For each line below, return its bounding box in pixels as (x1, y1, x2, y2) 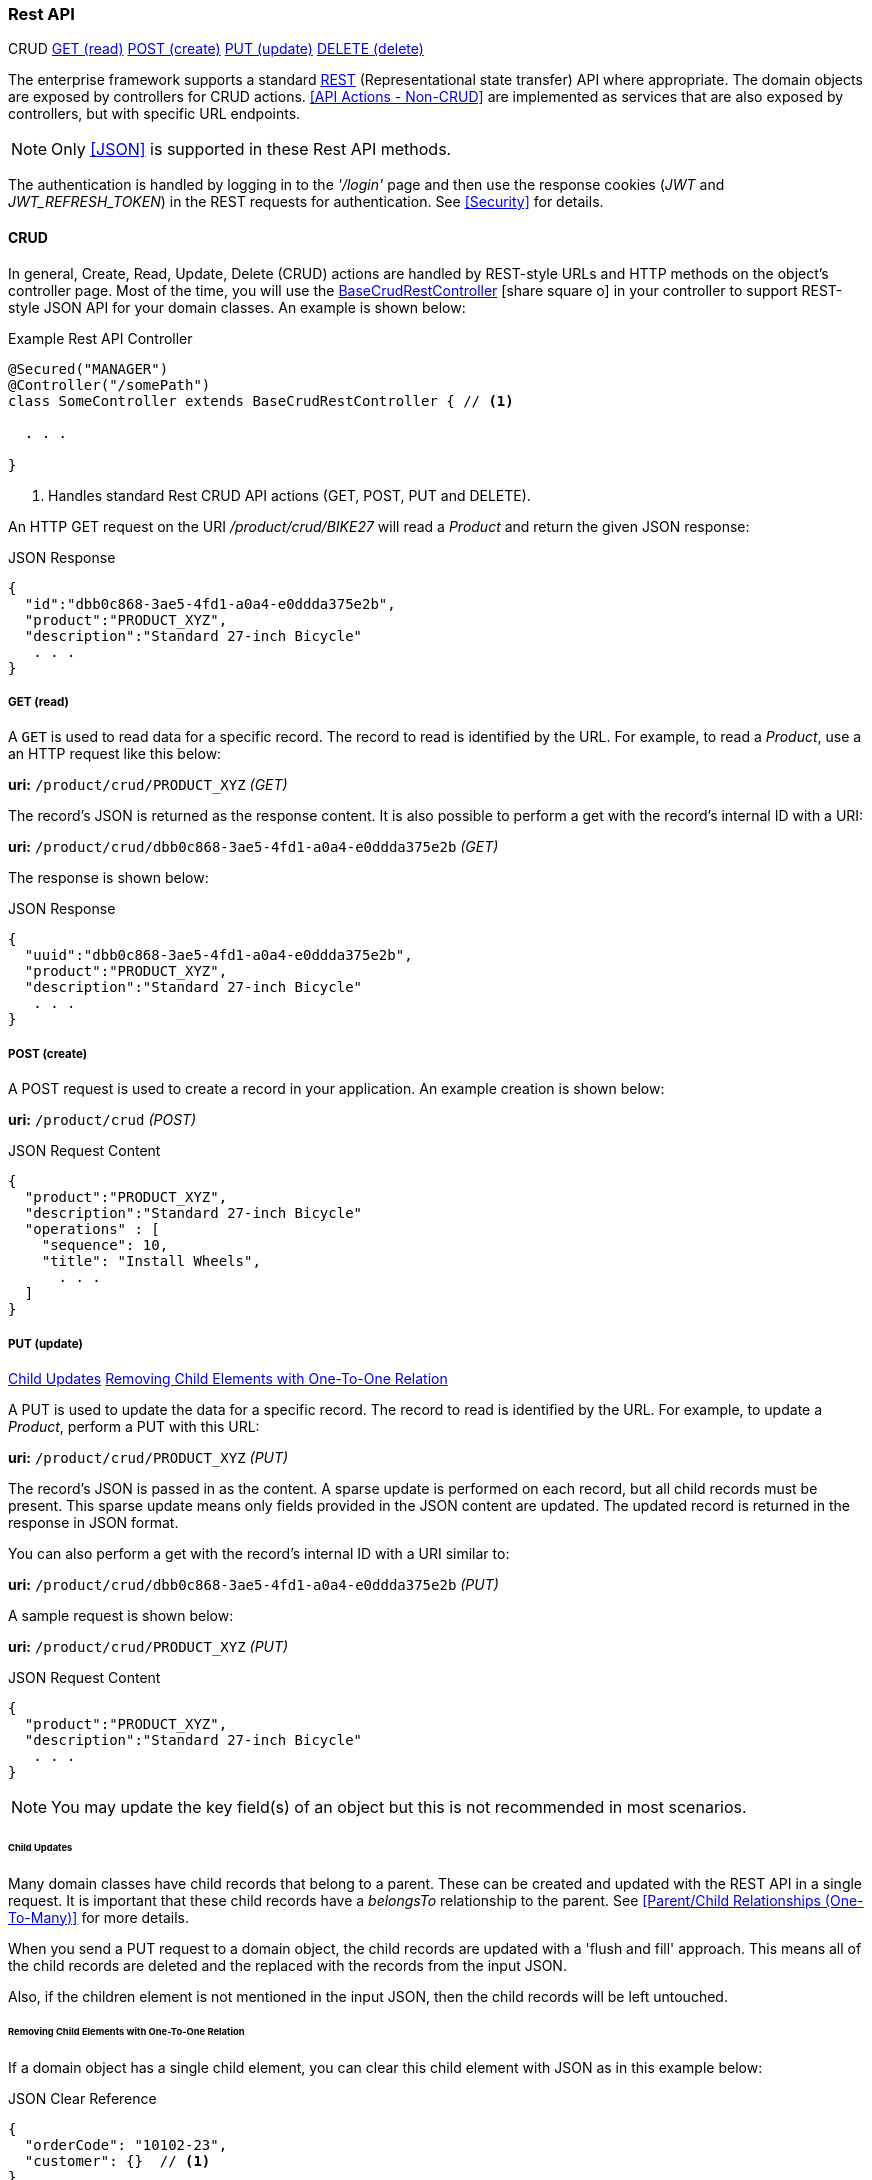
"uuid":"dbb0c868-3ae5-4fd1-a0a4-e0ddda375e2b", (24, 947, 413, 964)
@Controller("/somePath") (8, 376, 211, 393)
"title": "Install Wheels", (41, 1253, 261, 1270)
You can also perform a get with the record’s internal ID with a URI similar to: (8, 1544, 510, 1562)
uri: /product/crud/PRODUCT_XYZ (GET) (8, 776, 288, 794)
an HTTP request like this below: (8, 745, 222, 763)
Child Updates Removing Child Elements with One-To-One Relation (8, 1369, 448, 1387)
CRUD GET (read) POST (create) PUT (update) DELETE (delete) (8, 40, 424, 58)
